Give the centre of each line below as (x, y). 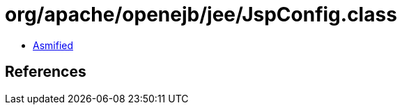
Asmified (53, 45)
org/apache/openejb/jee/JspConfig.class (201, 15)
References (46, 72)
